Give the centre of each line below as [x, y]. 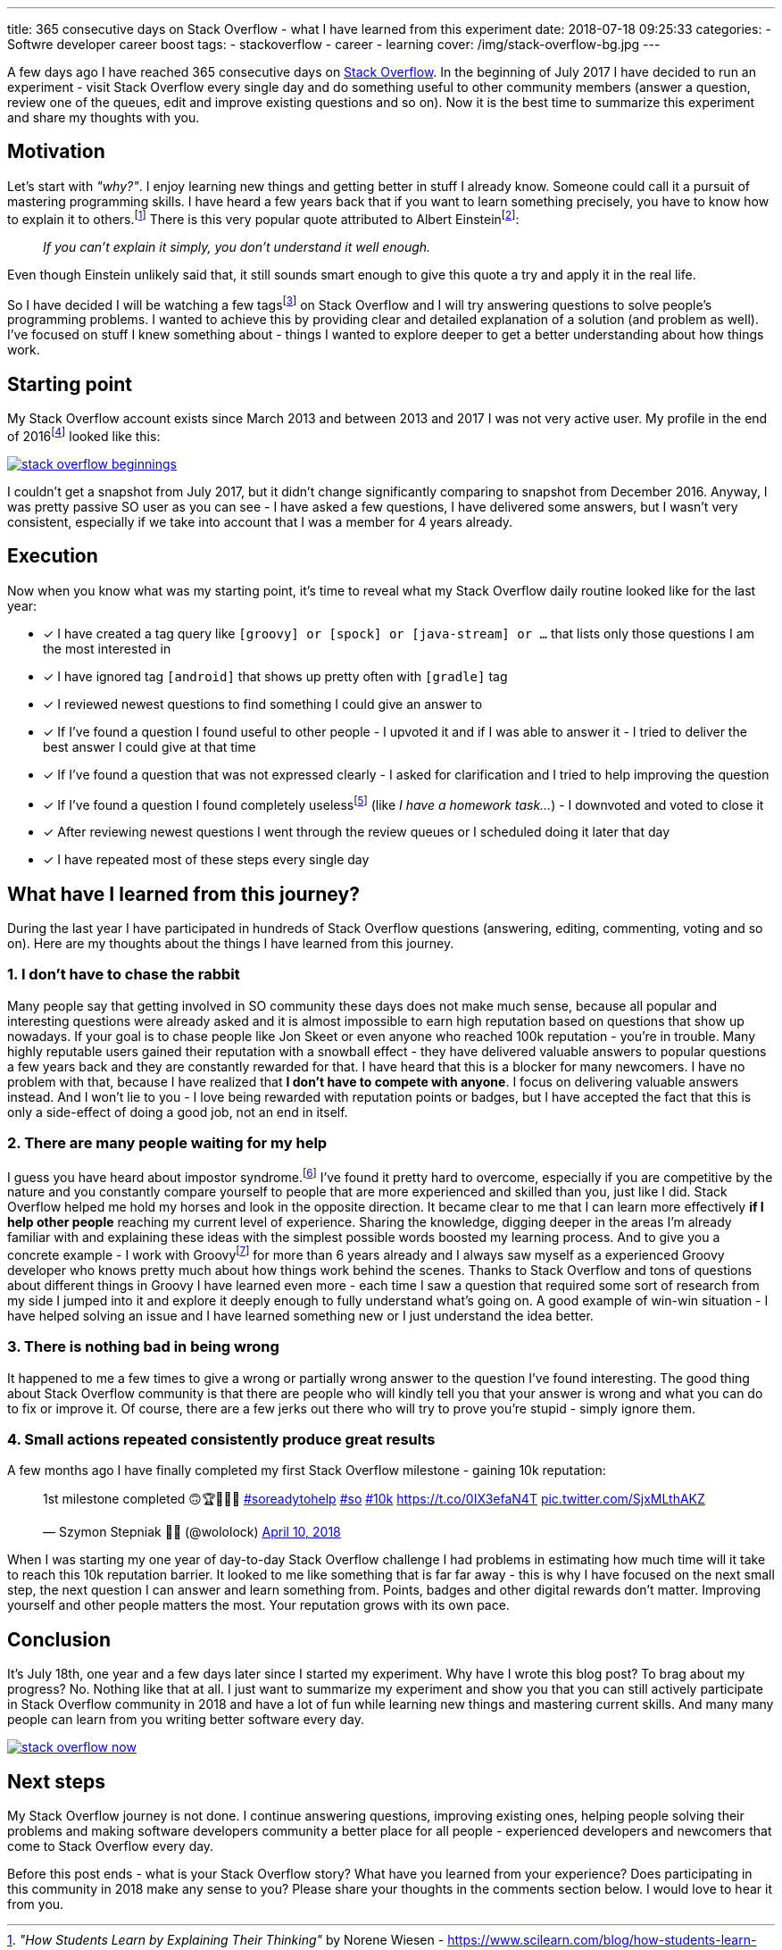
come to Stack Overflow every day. [111, 1846]
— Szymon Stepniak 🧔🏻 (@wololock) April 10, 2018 [192, 1532]
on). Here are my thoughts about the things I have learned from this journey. [231, 943]
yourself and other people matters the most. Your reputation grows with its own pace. [258, 1605]
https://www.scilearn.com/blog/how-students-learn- [602, 1940]
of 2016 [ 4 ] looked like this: [84, 435]
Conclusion [59, 1639]
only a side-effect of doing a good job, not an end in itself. [178, 1112]
